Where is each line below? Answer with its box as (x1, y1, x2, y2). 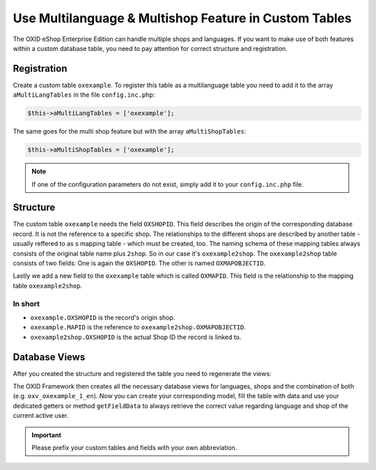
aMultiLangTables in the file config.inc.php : (13, 91, 155, 99)
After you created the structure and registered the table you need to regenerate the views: (13, 369, 272, 377)
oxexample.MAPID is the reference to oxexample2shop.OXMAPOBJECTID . (30, 323, 246, 331)
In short (13, 299, 40, 308)
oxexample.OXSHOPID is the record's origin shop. (30, 313, 175, 322)
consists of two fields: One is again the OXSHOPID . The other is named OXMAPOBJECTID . (13, 259, 266, 267)
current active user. (13, 412, 69, 420)
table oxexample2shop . (13, 281, 83, 290)
